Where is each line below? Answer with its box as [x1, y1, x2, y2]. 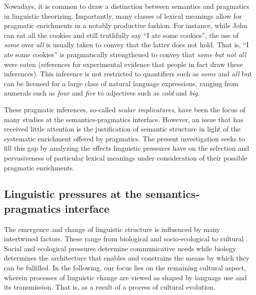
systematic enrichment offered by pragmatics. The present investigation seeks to [4, 133, 245, 143]
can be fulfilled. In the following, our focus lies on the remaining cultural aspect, [4, 262, 246, 273]
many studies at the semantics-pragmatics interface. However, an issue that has [4, 114, 243, 124]
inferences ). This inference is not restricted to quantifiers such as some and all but [4, 68, 252, 79]
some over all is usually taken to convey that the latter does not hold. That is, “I [4, 39, 249, 50]
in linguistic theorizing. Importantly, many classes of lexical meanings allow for [4, 10, 242, 21]
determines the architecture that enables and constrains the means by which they [4, 253, 250, 263]
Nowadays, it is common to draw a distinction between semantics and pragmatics [4, 1, 250, 11]
